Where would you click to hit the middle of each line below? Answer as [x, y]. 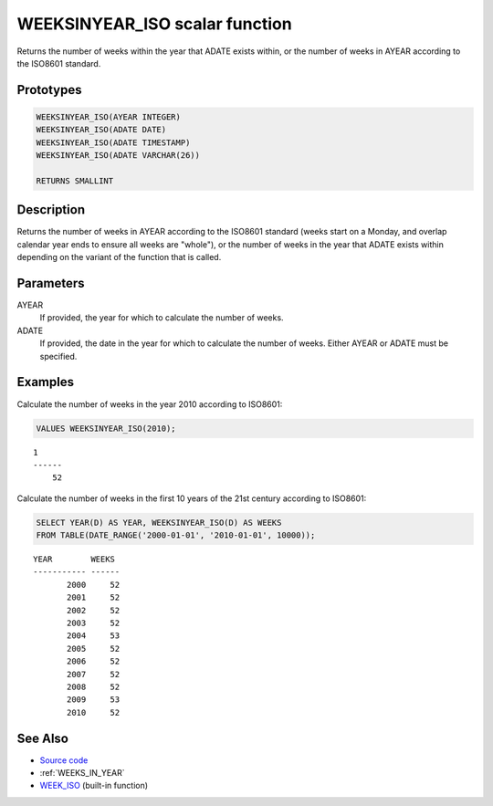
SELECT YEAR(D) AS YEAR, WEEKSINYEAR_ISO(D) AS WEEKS [159, 522]
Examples [46, 382]
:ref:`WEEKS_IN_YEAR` [82, 773]
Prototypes [49, 90]
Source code [64, 760]
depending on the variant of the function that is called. [119, 257]
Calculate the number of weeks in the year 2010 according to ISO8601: [150, 404]
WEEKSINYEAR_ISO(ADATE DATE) [101, 130]
